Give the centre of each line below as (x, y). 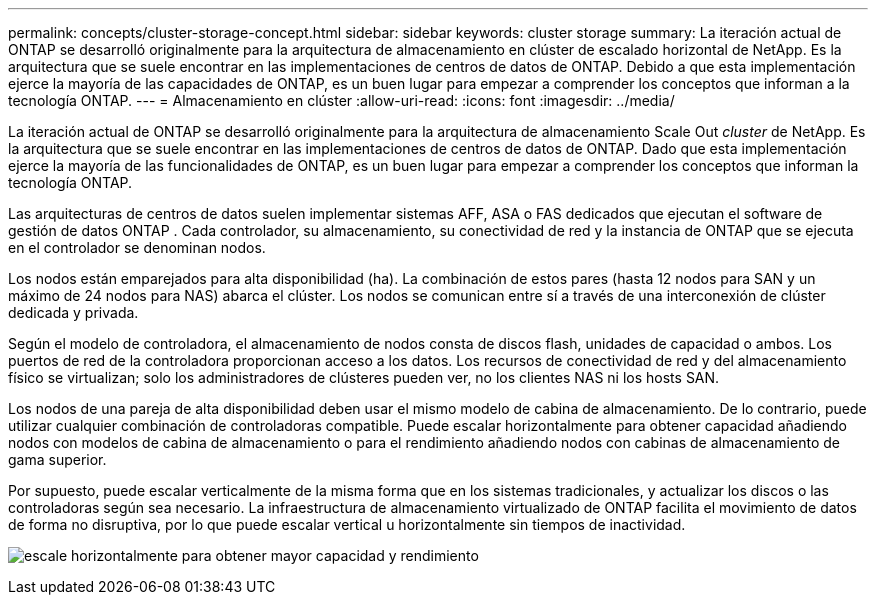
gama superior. (57, 459)
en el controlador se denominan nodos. (137, 247)
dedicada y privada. (73, 312)
